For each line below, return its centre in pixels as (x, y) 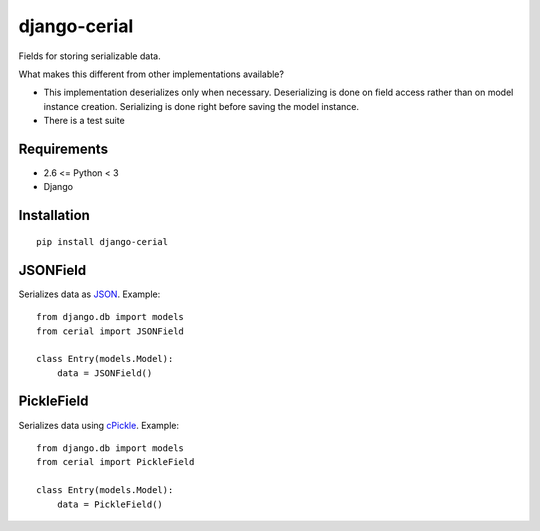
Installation (54, 215)
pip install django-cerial (102, 241)
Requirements (63, 148)
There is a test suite (84, 121)
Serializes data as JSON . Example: (89, 294)
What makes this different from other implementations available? (151, 74)
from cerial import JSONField (110, 331)
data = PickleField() (110, 504)
